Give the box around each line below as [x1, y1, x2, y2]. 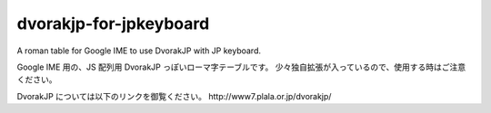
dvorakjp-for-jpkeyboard [16, 14, 210, 33]
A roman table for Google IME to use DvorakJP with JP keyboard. [16, 45, 262, 56]
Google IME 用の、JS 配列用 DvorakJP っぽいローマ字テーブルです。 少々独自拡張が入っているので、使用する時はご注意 [16, 61, 466, 72]
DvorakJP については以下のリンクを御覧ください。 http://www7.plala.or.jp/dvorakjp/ [16, 90, 332, 101]
